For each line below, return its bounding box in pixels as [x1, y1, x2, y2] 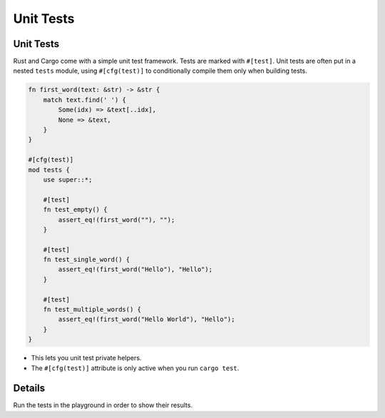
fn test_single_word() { [43, 255, 130, 264]
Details [13, 382, 46, 394]
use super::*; [43, 175, 93, 183]
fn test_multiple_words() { [43, 305, 142, 314]
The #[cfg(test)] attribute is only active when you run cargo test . [31, 364, 240, 372]
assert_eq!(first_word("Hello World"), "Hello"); [58, 315, 235, 324]
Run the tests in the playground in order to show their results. [13, 401, 192, 409]
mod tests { [28, 165, 71, 174]
